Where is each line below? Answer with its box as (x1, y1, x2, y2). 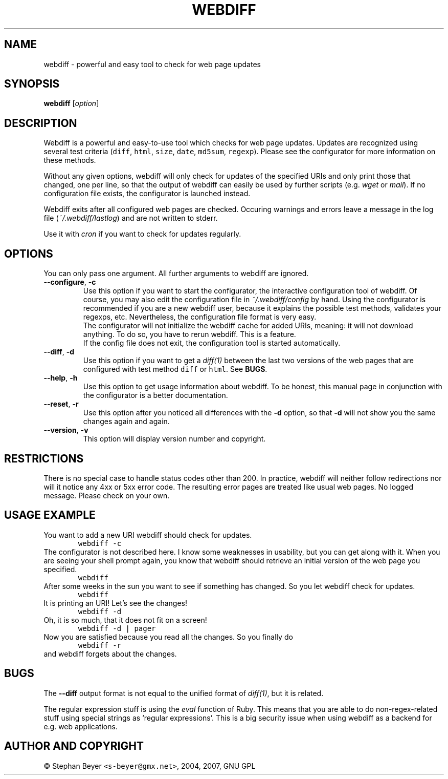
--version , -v (43, 426, 88, 435)
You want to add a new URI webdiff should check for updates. (43, 530, 252, 539)
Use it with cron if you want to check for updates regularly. (43, 229, 241, 239)
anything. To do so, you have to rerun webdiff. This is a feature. (83, 330, 296, 339)
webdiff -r (78, 641, 122, 649)
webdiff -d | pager (78, 624, 156, 633)
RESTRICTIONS (4, 452, 84, 465)
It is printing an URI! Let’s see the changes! (43, 598, 187, 607)
